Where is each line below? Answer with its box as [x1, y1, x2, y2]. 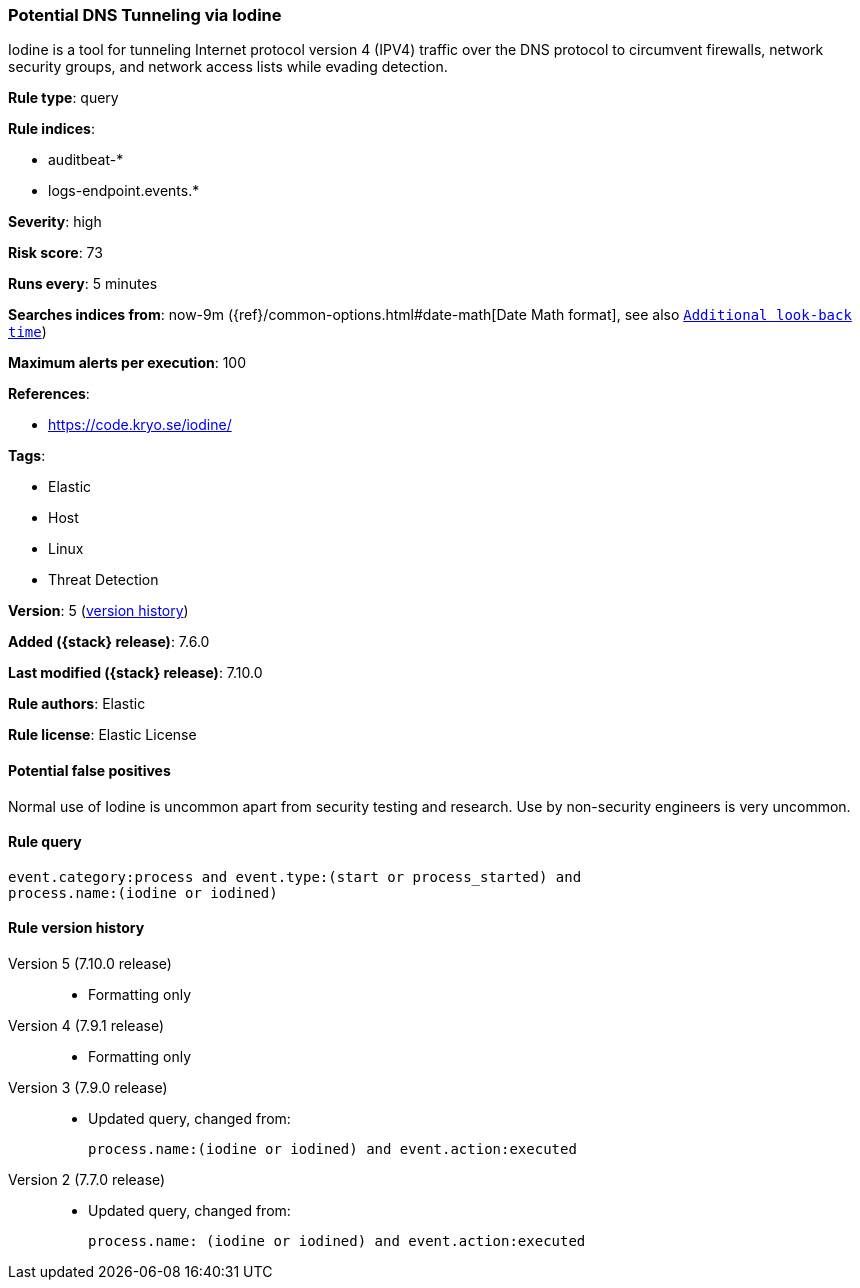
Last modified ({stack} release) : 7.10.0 [8, 664, 263, 682]
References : [8, 385, 90, 403]
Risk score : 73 [8, 244, 103, 262]
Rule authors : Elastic [8, 695, 146, 713]
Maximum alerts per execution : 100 [8, 354, 247, 372]
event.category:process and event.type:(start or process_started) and [8, 868, 582, 885]
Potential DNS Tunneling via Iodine [8, 5, 282, 25]
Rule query [8, 833, 82, 851]
